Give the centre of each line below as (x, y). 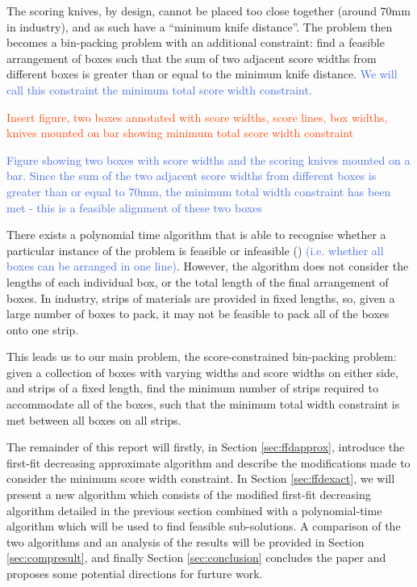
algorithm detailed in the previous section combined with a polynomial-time (194, 510)
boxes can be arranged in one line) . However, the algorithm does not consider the (208, 266)
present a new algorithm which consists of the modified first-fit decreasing (189, 495)
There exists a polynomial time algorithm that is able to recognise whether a (196, 235)
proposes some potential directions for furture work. (135, 573)
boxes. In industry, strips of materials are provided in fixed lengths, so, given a (201, 298)
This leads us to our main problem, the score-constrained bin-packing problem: (202, 356)
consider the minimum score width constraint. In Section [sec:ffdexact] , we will (201, 478)
